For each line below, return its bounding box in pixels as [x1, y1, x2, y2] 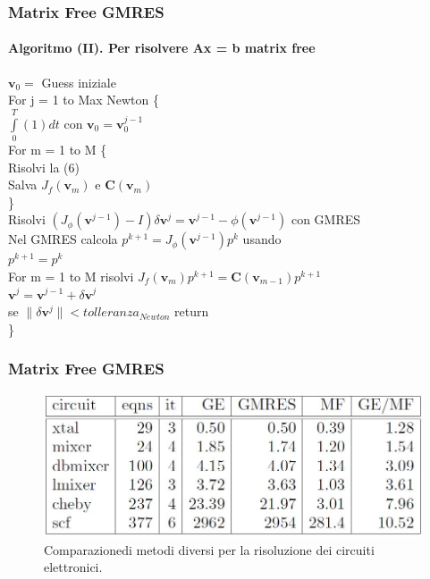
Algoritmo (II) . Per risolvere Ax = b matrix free [8, 38, 316, 57]
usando [242, 230, 282, 248]
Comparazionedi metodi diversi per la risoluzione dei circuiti [44, 540, 375, 558]
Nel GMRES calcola [8, 230, 118, 248]
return [174, 302, 209, 321]
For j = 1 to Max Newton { [8, 90, 160, 109]
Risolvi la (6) [8, 157, 80, 176]
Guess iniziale [41, 72, 116, 91]
